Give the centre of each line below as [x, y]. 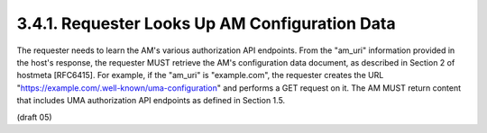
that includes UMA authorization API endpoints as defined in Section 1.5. [151, 101]
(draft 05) [35, 117]
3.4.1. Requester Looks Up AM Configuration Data [206, 23]
